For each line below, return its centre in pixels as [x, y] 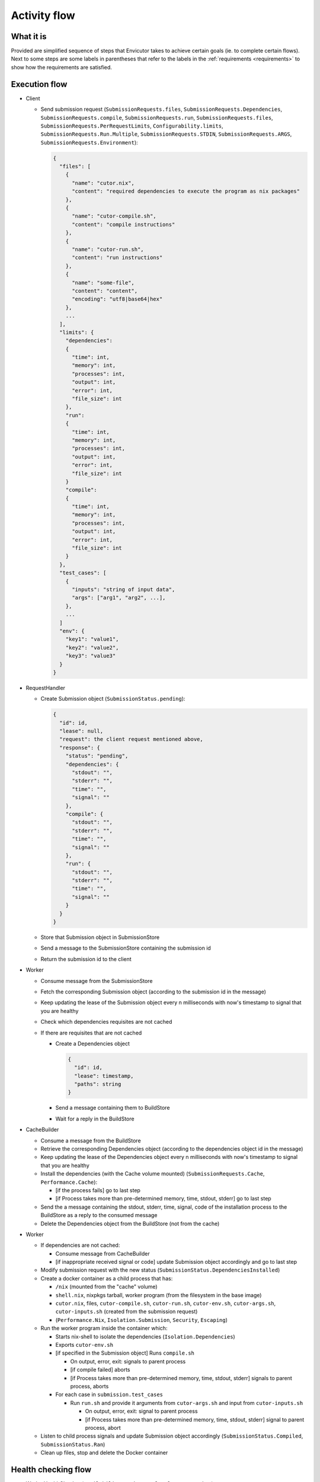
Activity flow [43, 15]
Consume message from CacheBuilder [103, 1253]
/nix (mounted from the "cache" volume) [106, 1287]
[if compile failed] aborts [100, 1370]
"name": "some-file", [103, 282]
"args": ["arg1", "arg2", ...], [119, 598]
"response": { [80, 748]
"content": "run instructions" [117, 258]
